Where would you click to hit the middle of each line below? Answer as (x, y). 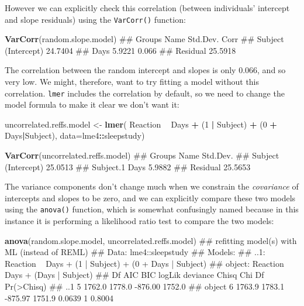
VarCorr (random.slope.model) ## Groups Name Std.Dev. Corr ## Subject (144, 39)
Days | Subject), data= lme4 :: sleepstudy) (75, 135)
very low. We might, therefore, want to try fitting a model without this (132, 82)
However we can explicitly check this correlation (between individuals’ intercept (147, 8)
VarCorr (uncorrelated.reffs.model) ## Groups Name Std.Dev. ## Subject (142, 155)
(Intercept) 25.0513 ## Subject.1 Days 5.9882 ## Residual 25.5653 (128, 166)
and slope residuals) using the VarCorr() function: (95, 19)
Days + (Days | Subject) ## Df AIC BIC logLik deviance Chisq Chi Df (134, 275)
